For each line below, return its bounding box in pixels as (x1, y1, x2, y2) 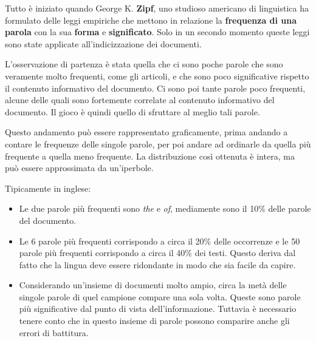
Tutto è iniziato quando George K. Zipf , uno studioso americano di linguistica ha (5, 2, 309, 14)
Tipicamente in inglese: (5, 181, 91, 194)
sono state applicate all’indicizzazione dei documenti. (5, 37, 202, 50)
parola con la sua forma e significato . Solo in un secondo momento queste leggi (5, 25, 310, 38)
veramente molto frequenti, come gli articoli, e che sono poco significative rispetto (5, 69, 309, 82)
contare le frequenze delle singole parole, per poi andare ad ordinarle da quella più (5, 137, 311, 150)
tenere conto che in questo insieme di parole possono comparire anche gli (19, 314, 290, 327)
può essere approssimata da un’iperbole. (5, 161, 154, 174)
